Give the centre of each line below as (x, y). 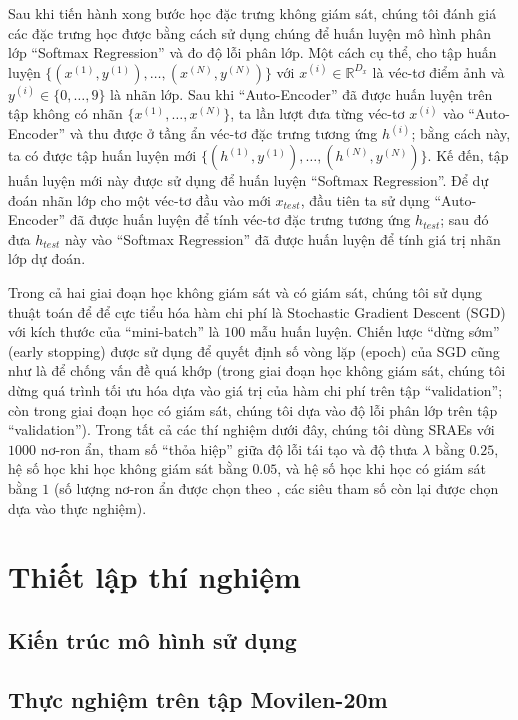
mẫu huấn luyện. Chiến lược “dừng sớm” (374, 331)
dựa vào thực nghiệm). (77, 507)
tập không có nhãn (65, 113)
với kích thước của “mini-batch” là (114, 331)
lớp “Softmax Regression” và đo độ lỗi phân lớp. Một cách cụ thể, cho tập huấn (252, 52)
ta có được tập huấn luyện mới (102, 155)
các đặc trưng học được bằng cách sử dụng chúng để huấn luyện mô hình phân (250, 32)
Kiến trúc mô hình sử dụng (152, 639)
